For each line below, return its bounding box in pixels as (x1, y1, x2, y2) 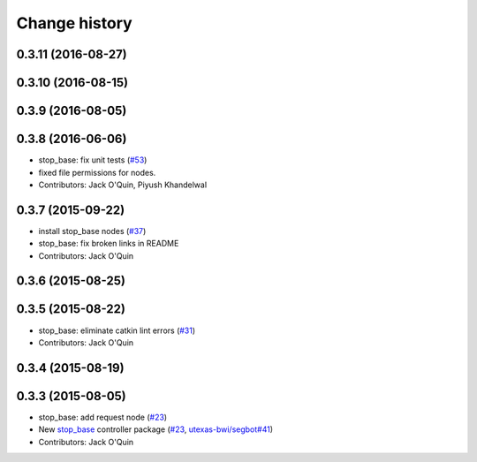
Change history (16, 13, 132, 33)
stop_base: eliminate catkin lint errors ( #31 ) (38, 325, 196, 336)
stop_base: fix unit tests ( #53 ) (38, 155, 148, 165)
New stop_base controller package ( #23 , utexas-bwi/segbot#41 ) (38, 424, 274, 435)
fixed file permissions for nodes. (38, 167, 156, 178)
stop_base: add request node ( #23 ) (38, 412, 168, 422)
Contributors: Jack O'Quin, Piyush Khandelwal (38, 179, 208, 190)
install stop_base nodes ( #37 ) (38, 225, 147, 236)
